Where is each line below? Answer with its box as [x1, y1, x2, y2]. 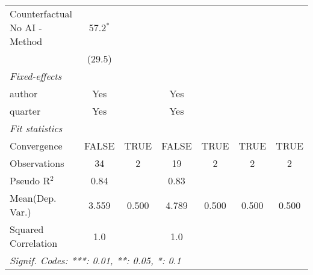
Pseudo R [10, 174, 51, 187]
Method [10, 34, 43, 48]
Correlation [10, 236, 58, 250]
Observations [10, 156, 64, 170]
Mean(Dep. [10, 191, 57, 205]
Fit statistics [10, 121, 63, 135]
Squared [10, 222, 44, 236]
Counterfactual [10, 7, 73, 20]
